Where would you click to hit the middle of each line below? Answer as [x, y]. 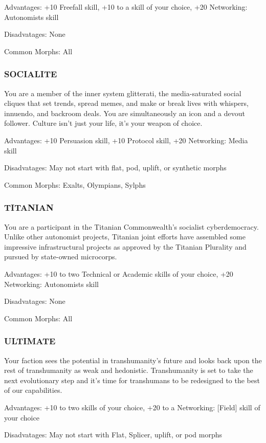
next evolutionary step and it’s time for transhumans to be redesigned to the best [132, 380]
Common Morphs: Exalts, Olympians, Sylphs [75, 184]
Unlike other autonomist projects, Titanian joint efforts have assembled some [125, 237]
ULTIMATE [30, 341]
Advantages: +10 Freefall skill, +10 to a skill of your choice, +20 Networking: [126, 7]
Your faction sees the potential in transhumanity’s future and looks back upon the [133, 360]
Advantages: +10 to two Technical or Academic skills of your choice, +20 [119, 273]
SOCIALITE [31, 74]
